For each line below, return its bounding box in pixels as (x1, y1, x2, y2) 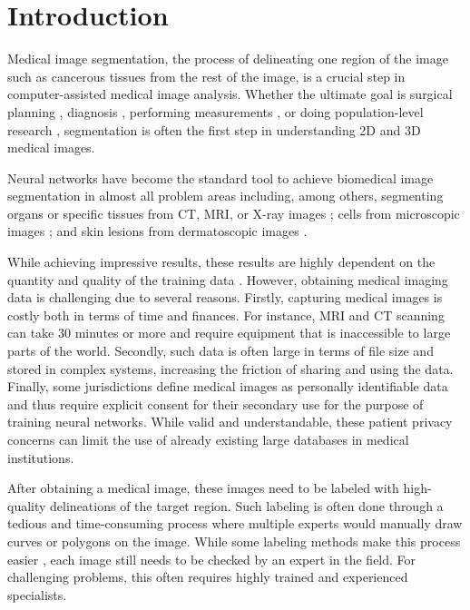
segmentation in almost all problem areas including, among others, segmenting (7, 186, 444, 205)
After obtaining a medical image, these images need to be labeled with (7, 478, 399, 497)
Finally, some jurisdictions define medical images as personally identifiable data (7, 377, 448, 396)
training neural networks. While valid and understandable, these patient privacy (7, 412, 453, 431)
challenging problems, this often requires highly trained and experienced (7, 567, 408, 586)
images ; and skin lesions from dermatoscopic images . (7, 221, 308, 241)
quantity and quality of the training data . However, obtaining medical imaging (7, 270, 448, 289)
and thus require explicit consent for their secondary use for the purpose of (7, 394, 424, 413)
